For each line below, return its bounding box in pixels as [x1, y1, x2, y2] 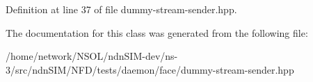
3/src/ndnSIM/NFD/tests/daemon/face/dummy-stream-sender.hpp [6, 62, 294, 76]
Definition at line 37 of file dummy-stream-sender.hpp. [6, 2, 237, 16]
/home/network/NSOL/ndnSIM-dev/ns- [6, 49, 178, 63]
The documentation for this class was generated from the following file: [6, 25, 308, 40]
